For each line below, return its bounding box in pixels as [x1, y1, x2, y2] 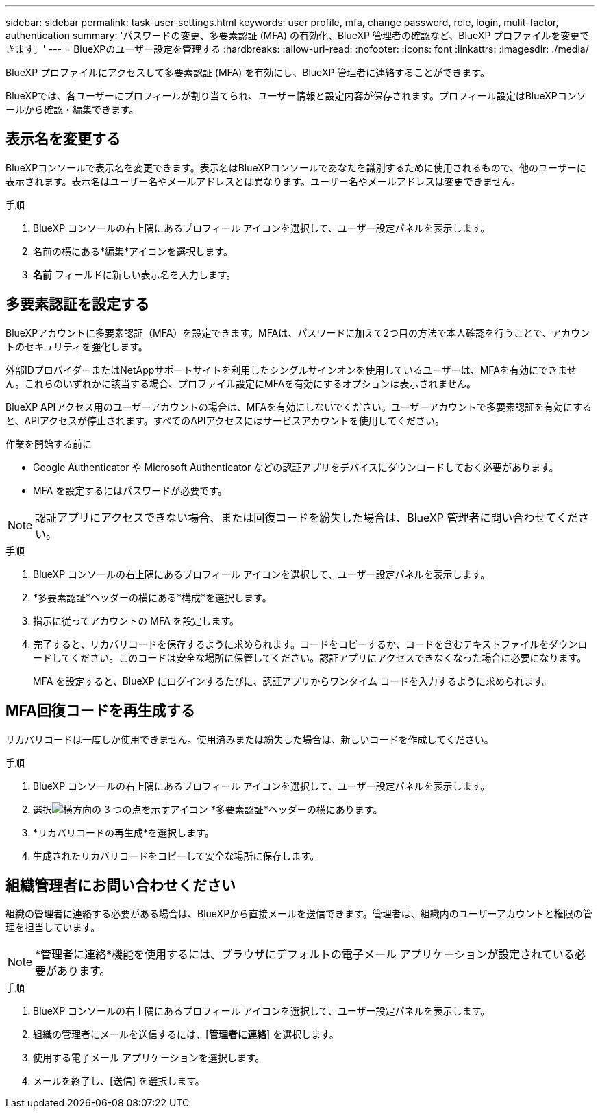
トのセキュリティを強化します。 [5, 340, 148, 352]
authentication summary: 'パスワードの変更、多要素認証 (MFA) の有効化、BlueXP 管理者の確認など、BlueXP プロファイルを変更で [5, 29, 590, 41]
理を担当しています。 [5, 921, 101, 934]
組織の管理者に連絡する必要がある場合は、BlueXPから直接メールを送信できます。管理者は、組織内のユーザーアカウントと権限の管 [5, 908, 592, 920]
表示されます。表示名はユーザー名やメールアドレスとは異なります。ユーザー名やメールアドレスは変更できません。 [5, 175, 521, 187]
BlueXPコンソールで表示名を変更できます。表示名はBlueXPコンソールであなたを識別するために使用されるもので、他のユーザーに [5, 161, 586, 173]
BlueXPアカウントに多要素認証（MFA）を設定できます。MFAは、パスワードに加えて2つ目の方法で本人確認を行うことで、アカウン [5, 326, 590, 339]
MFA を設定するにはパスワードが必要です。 [33, 484, 227, 496]
